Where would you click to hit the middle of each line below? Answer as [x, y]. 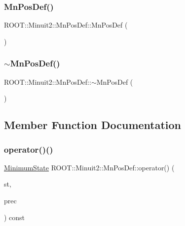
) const [15, 217]
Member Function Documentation [93, 125]
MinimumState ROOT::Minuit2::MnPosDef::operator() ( [89, 167]
